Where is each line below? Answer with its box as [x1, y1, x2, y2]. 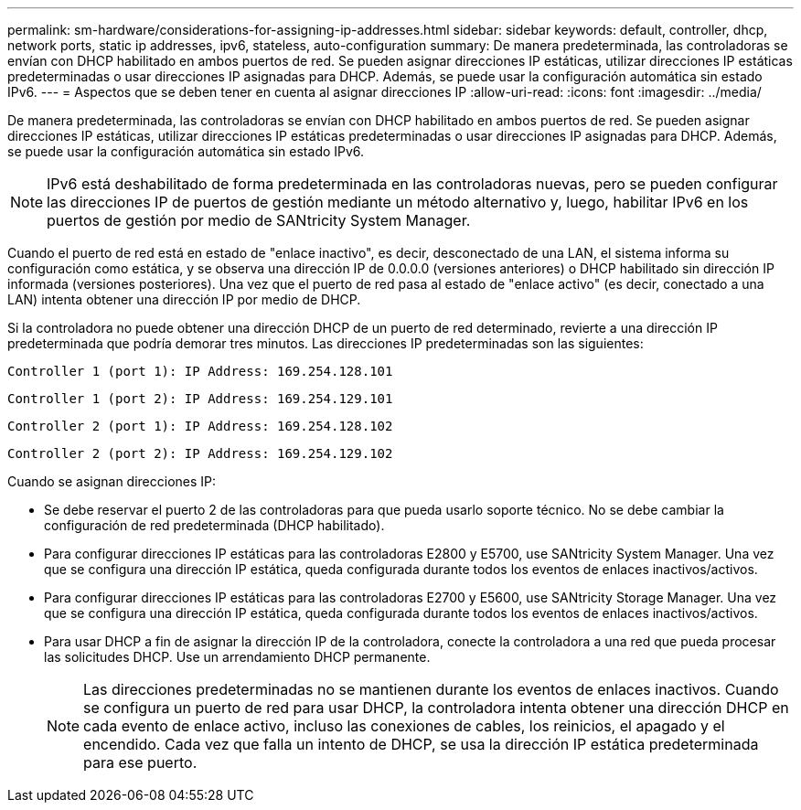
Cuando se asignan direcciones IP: [7, 474, 217, 489]
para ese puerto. [83, 753, 198, 772]
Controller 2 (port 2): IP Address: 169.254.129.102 [7, 446, 393, 461]
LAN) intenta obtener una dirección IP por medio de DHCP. [7, 292, 361, 307]
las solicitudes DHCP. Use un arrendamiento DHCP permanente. [44, 649, 431, 665]
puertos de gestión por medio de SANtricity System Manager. [47, 211, 471, 229]
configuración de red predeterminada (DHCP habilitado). [44, 517, 385, 533]
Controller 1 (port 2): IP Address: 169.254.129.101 [7, 391, 393, 406]
